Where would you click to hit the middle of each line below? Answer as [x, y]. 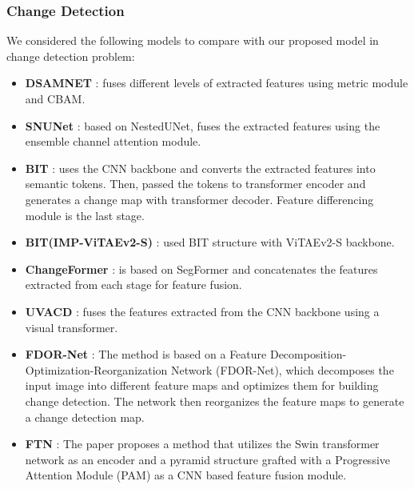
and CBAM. [55, 98]
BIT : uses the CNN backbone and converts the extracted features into [200, 168]
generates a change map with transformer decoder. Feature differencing [199, 199]
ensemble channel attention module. [113, 141]
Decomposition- [308, 354]
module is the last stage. [85, 215]
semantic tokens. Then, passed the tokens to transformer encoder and [195, 184]
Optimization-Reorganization [96, 369]
